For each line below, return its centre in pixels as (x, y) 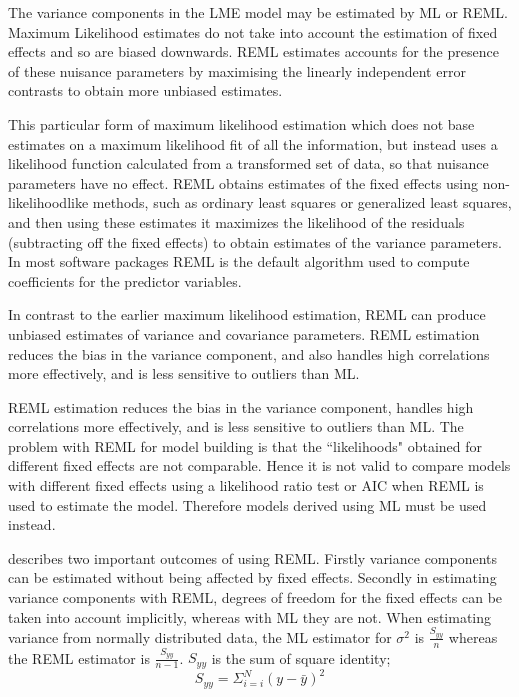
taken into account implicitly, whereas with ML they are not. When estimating (250, 616)
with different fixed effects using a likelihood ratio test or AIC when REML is (246, 485)
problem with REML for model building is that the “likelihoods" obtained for (245, 445)
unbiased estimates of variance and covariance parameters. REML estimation (244, 333)
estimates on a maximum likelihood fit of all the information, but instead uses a (253, 143)
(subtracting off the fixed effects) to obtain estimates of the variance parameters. (255, 241)
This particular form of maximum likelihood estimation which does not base (241, 123)
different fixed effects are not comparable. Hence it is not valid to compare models (259, 465)
